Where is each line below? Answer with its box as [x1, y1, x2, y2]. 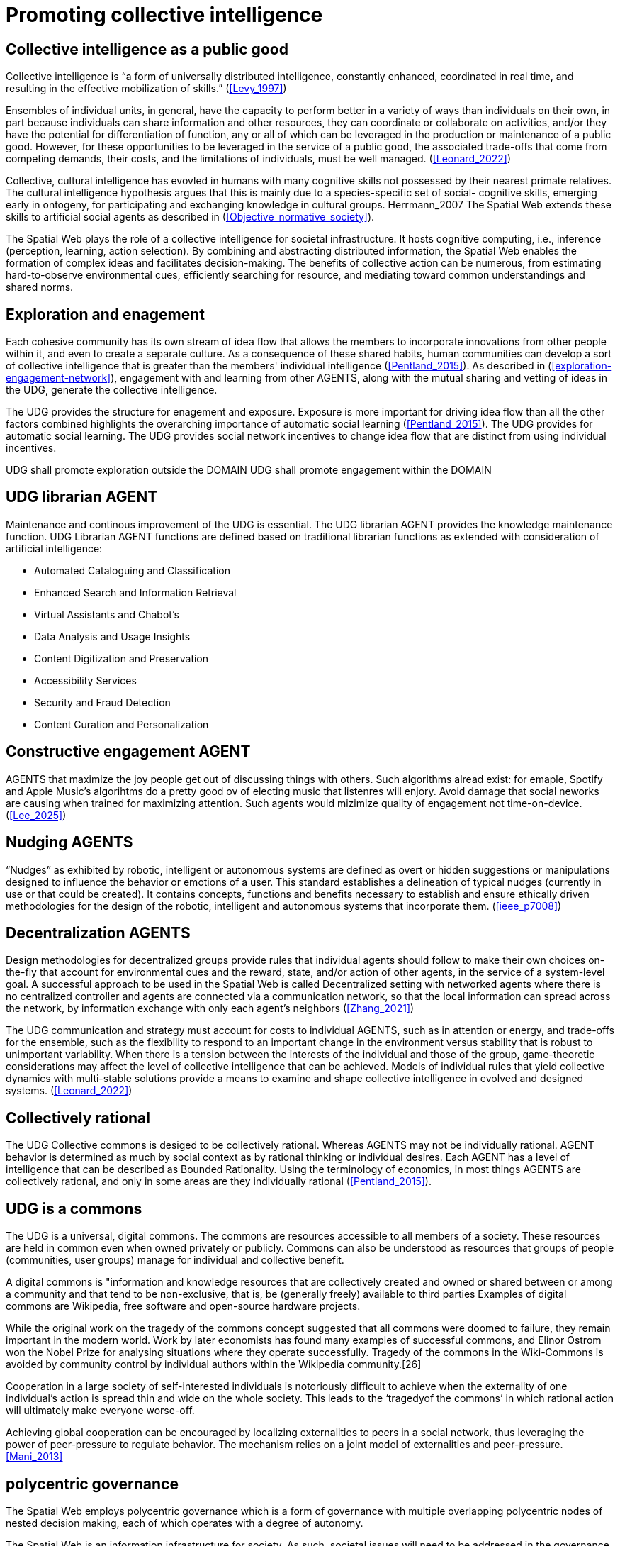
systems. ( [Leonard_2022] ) [6, 1084, 133, 1097]
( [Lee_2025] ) [6, 808, 67, 821]
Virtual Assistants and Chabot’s [34, 608, 179, 621]
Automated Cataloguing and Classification [34, 564, 230, 577]
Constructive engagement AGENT [6, 743, 251, 761]
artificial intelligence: [6, 542, 103, 555]
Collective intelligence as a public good [6, 40, 288, 58]
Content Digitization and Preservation [34, 652, 209, 664]
